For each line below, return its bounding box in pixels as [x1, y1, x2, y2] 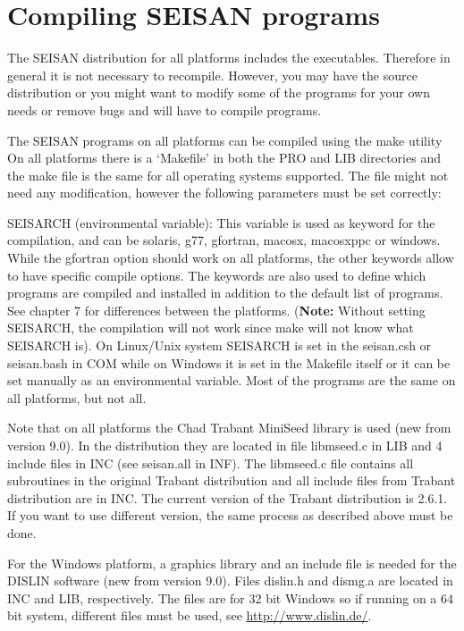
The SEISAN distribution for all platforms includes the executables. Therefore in [7, 48, 451, 67]
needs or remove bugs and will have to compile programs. [7, 100, 322, 119]
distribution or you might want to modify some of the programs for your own [7, 83, 430, 102]
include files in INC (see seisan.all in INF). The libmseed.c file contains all [7, 453, 414, 472]
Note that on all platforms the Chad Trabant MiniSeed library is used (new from [7, 418, 451, 437]
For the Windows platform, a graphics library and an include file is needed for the [7, 553, 457, 572]
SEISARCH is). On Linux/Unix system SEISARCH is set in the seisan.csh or [7, 336, 432, 355]
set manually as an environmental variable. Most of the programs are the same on [7, 371, 456, 390]
